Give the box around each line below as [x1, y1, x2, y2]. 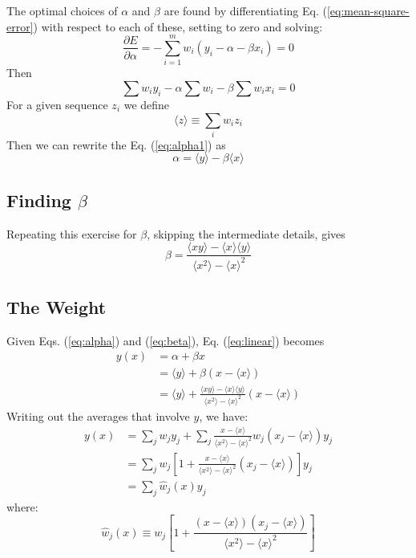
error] [6, 18, 34, 35]
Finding [6, 187, 71, 212]
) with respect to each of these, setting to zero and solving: [33, 18, 323, 35]
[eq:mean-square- [326, 2, 410, 18]
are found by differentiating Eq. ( [164, 2, 327, 18]
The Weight [6, 295, 107, 320]
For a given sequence [6, 96, 108, 112]
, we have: [199, 407, 248, 424]
